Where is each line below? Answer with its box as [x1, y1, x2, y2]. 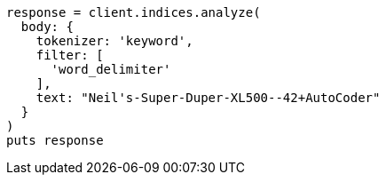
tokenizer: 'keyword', [35, 34, 193, 48]
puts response [6, 133, 104, 147]
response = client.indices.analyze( [6, 5, 261, 20]
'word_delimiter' [51, 62, 171, 76]
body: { [20, 20, 74, 34]
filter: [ [35, 48, 104, 62]
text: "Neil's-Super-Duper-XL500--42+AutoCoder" [35, 91, 381, 105]
